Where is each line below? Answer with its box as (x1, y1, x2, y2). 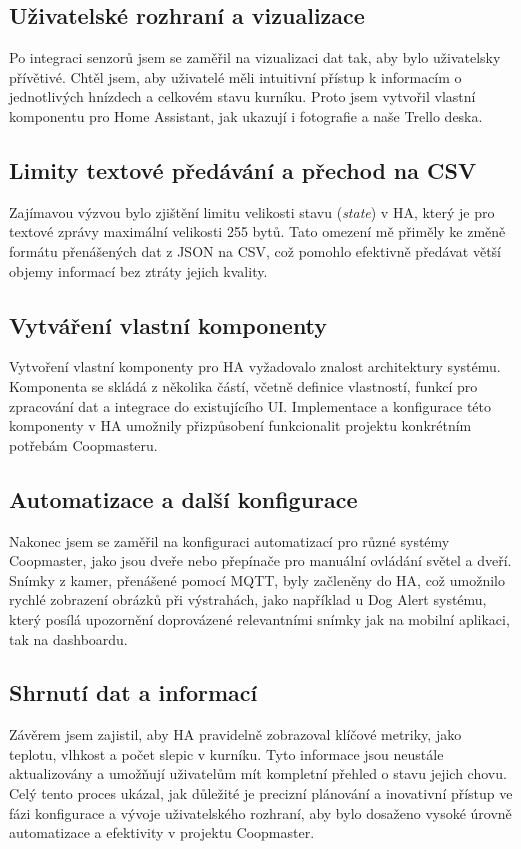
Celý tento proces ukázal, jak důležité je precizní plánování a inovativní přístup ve (9, 783, 513, 804)
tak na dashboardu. (9, 628, 128, 649)
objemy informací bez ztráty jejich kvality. (9, 260, 268, 281)
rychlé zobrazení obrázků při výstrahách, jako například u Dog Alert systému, (9, 589, 487, 610)
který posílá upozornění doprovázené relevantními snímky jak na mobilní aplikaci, (9, 608, 510, 629)
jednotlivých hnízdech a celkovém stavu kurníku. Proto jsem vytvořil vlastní (9, 86, 476, 107)
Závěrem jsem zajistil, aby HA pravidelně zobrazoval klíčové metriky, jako (9, 724, 462, 745)
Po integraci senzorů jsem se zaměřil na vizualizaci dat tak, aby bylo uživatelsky (9, 47, 501, 68)
